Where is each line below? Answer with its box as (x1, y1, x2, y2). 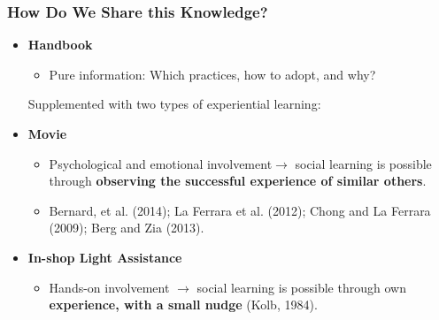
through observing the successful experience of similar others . (49, 171, 427, 190)
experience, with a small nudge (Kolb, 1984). (49, 295, 318, 314)
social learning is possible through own (196, 278, 406, 296)
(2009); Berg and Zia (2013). (49, 218, 204, 237)
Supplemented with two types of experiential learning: (27, 95, 321, 113)
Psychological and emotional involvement (49, 154, 273, 172)
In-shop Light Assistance (27, 248, 182, 266)
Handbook (27, 35, 93, 54)
